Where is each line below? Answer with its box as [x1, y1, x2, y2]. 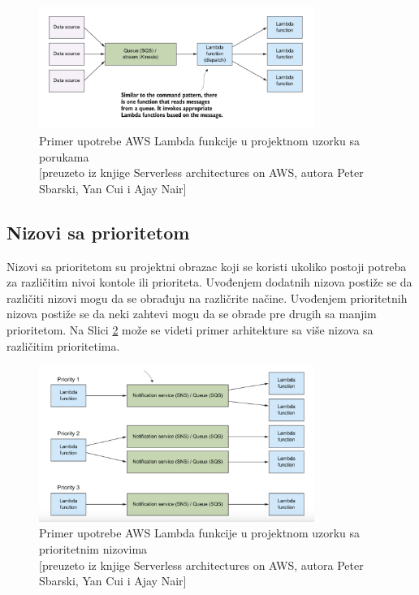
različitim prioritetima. [6, 337, 120, 354]
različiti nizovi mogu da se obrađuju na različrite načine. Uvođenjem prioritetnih [6, 289, 408, 306]
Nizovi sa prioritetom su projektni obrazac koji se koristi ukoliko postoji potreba [6, 257, 407, 274]
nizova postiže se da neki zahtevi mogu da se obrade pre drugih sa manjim [6, 305, 377, 322]
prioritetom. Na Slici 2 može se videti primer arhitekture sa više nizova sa [6, 321, 374, 338]
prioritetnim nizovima [39, 541, 148, 558]
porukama [39, 148, 89, 165]
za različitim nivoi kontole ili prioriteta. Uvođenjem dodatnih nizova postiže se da [6, 274, 413, 291]
